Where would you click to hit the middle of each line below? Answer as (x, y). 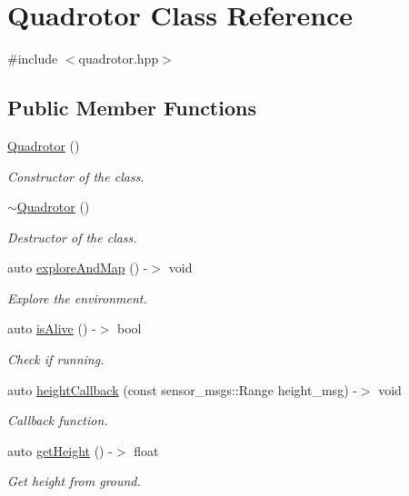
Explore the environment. (77, 298)
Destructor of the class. (72, 237)
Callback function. (58, 420)
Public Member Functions (132, 108)
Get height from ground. (74, 481)
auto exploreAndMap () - (78, 268)
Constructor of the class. (76, 176)
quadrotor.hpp (119, 59)
